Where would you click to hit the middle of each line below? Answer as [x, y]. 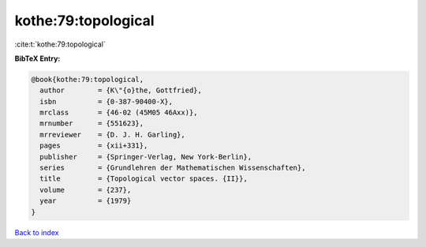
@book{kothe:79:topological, [88, 79]
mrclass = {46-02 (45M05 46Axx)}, [119, 113]
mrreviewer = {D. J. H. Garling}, [112, 135]
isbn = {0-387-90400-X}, [106, 101]
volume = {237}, [86, 190]
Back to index [37, 232]
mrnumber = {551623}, [92, 123]
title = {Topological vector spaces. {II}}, [144, 179]
